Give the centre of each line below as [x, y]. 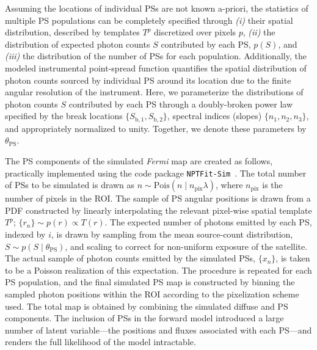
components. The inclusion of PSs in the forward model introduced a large [144, 318]
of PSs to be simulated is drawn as [70, 185]
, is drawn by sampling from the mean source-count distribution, [172, 234]
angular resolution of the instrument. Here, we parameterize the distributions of [154, 92]
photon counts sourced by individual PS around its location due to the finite [148, 80]
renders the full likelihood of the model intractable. [100, 342]
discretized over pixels [195, 32]
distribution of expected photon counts [78, 44]
